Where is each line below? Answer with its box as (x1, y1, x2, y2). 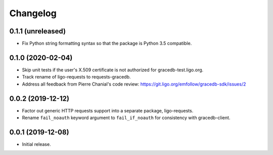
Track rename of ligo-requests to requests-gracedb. (22, 74, 131, 80)
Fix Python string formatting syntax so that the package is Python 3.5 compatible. (22, 41, 192, 47)
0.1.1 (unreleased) (9, 27, 66, 35)
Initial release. (22, 141, 51, 147)
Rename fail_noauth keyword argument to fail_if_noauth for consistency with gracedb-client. (22, 114, 231, 121)
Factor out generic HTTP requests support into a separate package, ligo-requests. (22, 107, 194, 113)
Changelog (9, 8, 57, 19)
